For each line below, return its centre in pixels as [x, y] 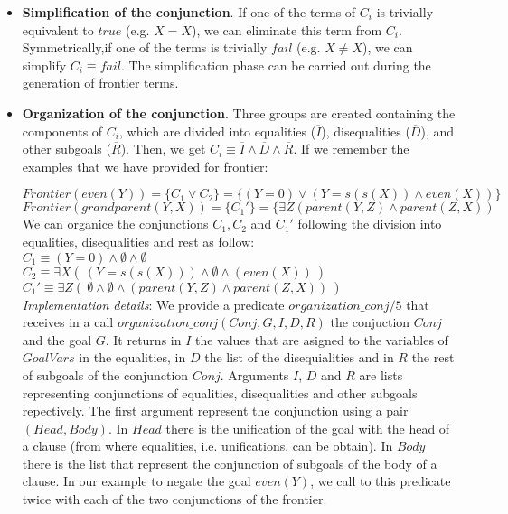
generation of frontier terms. [100, 83]
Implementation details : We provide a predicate [153, 304]
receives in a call [68, 322]
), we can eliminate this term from [287, 29]
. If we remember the [351, 149]
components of [62, 131]
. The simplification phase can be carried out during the [276, 65]
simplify [44, 65]
